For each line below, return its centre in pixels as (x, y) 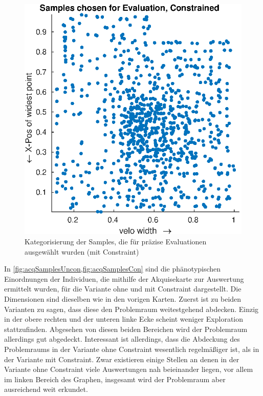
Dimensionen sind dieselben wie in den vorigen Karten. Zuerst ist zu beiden (123, 298)
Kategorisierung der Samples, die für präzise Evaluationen (116, 241)
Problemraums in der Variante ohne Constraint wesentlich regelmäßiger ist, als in (132, 349)
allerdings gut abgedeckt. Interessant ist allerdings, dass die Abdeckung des (122, 339)
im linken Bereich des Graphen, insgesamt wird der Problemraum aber (115, 379)
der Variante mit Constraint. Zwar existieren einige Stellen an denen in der (122, 359)
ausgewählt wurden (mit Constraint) (82, 251)
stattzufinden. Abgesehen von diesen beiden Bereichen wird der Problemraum (126, 329)
